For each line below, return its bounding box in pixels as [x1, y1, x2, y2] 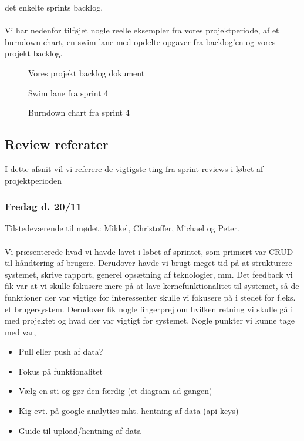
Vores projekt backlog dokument [28, 66, 145, 79]
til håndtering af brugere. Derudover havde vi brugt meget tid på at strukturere [5, 257, 292, 269]
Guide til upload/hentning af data [18, 424, 141, 436]
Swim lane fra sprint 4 [28, 86, 109, 99]
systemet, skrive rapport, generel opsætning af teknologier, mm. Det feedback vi [5, 268, 293, 280]
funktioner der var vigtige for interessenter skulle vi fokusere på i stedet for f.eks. [5, 291, 296, 303]
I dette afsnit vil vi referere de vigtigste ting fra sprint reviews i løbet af [5, 162, 264, 174]
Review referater [5, 135, 109, 153]
